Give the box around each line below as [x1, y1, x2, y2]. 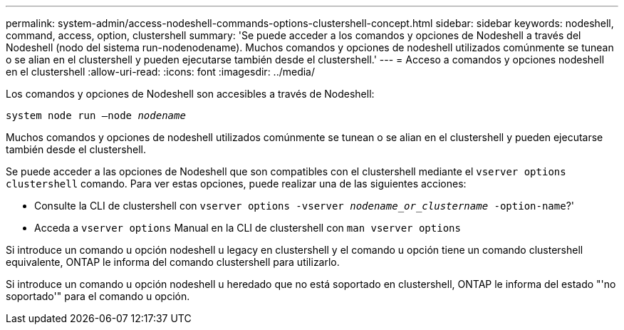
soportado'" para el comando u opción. [6, 290, 190, 302]
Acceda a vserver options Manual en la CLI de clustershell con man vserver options [34, 222, 461, 234]
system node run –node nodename [6, 110, 186, 121]
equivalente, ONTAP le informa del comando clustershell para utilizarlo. [6, 256, 340, 268]
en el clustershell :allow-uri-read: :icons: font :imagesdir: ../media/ [6, 66, 316, 78]
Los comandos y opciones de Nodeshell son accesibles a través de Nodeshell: [6, 88, 375, 100]
